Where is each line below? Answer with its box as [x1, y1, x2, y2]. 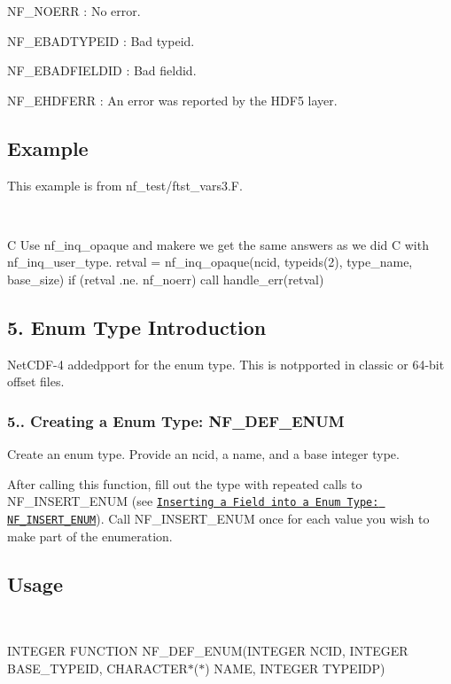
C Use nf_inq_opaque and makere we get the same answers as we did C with [7, 235, 429, 253]
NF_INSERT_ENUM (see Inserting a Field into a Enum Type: [7, 492, 379, 510]
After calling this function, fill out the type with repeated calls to [7, 474, 362, 493]
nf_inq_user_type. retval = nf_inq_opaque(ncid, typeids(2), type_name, [7, 253, 413, 271]
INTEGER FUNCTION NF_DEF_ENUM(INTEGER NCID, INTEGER [7, 641, 408, 660]
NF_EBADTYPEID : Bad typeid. [7, 31, 195, 50]
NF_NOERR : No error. [7, 2, 141, 19]
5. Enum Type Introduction [7, 313, 267, 340]
